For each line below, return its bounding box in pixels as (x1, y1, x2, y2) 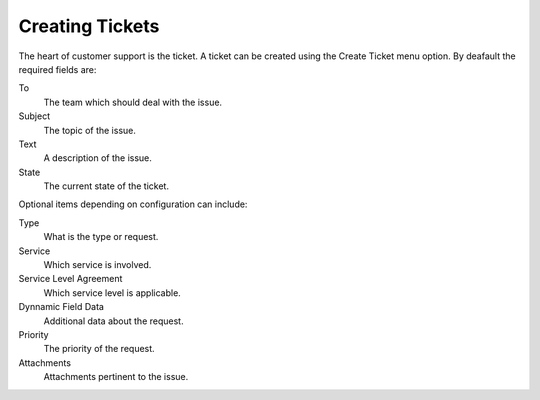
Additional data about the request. (43, 315, 184, 327)
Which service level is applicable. (43, 286, 182, 299)
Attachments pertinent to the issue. (43, 371, 189, 383)
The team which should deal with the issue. (43, 96, 223, 108)
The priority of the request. (43, 343, 155, 355)
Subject (18, 110, 50, 122)
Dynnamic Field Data (18, 301, 105, 313)
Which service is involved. (43, 259, 152, 271)
